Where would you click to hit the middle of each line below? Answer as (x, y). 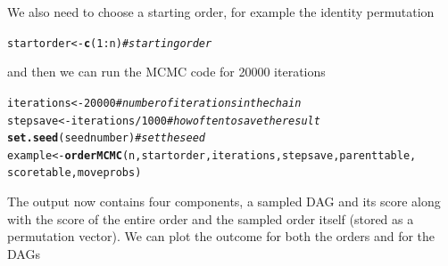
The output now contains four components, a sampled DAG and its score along (224, 202)
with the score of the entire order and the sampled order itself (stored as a (211, 218)
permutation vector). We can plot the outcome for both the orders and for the (221, 236)
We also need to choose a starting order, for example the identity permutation (221, 12)
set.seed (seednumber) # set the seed (106, 138)
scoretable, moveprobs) (75, 173)
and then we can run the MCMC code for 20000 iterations (166, 72)
